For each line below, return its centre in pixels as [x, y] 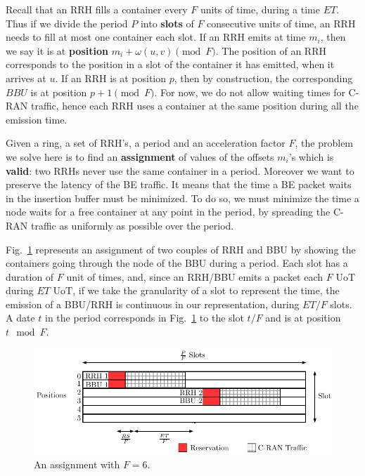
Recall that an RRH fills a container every [97, 9]
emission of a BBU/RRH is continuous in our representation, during [153, 304]
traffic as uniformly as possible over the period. [132, 225]
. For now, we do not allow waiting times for [250, 92]
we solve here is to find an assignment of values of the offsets [140, 156]
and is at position [303, 318]
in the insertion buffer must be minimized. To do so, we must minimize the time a [182, 198]
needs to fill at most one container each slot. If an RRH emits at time [156, 37]
